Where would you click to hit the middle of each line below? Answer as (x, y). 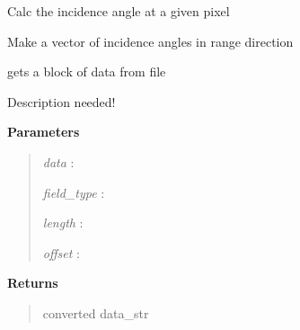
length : (63, 223)
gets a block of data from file (87, 71)
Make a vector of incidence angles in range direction (150, 41)
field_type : (74, 192)
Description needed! (62, 101)
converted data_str (96, 312)
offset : (61, 252)
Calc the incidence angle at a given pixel (119, 11)
